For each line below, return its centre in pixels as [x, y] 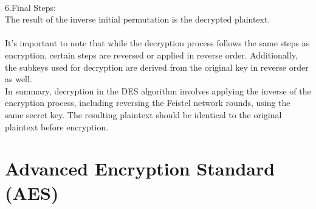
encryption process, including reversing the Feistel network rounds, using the [148, 103]
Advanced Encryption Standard [140, 168]
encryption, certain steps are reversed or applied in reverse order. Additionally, [151, 55]
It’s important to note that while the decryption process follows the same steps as [157, 43]
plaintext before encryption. [57, 126]
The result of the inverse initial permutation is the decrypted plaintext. [138, 19]
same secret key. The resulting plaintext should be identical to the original [143, 114]
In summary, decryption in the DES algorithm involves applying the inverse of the [158, 90]
